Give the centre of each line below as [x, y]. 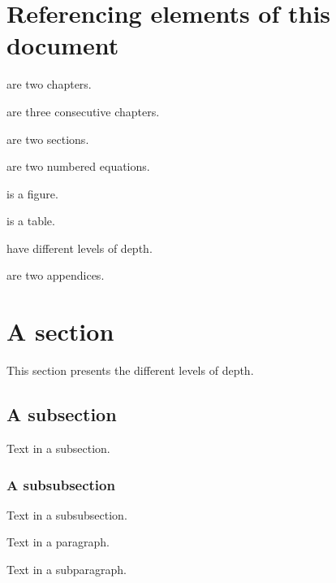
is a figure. [32, 193]
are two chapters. [49, 84]
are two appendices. [56, 275]
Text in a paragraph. [58, 542]
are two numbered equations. [78, 166]
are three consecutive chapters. [83, 111]
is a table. [31, 221]
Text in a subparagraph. [67, 569]
